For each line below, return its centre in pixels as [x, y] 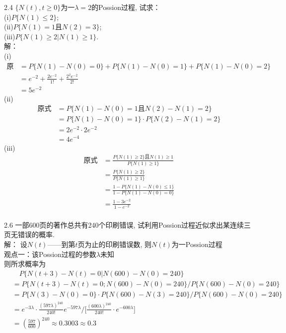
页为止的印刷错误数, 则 [115, 244]
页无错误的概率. [29, 234]
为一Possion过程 [197, 244]
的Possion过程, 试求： [126, 7]
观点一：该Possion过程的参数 [50, 254]
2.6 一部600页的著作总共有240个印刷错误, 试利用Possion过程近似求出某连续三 [127, 224]
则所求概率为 [25, 264]
